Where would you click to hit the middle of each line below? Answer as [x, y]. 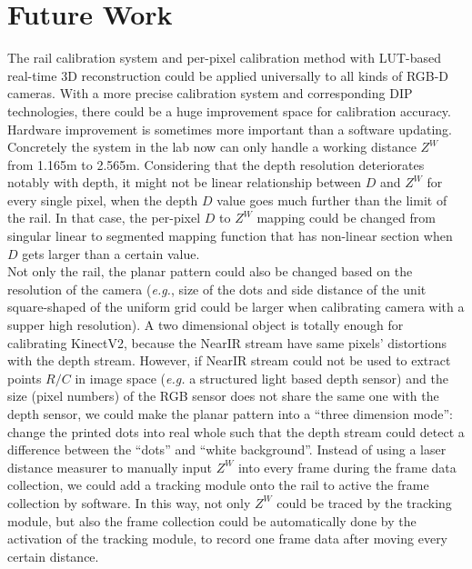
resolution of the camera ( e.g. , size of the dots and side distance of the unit [217, 289]
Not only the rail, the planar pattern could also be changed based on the [210, 271]
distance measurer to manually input [110, 467]
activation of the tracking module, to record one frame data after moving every [228, 539]
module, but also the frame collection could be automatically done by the [212, 520]
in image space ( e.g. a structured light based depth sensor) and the [261, 378]
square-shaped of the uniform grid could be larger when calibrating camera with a [236, 307]
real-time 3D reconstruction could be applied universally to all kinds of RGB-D [228, 75]
